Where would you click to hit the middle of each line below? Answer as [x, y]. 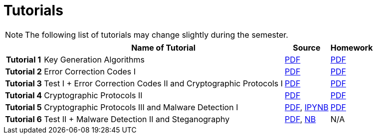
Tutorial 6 [23, 119]
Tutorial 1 [23, 59]
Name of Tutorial [164, 47]
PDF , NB [300, 119]
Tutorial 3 [23, 83]
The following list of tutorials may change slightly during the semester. [157, 34]
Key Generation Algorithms [94, 59]
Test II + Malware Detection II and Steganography [137, 119]
